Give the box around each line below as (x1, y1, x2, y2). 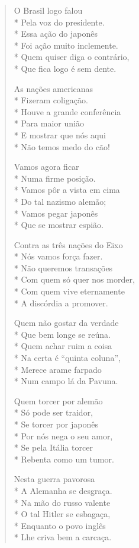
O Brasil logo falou (14, 4, 83, 16)
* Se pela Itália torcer (14, 441, 93, 454)
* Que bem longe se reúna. (14, 328, 111, 340)
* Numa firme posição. (14, 172, 96, 184)
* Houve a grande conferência (14, 105, 121, 118)
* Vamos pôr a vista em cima (14, 183, 120, 196)
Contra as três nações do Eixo (14, 238, 123, 251)
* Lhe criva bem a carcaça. (14, 531, 112, 543)
